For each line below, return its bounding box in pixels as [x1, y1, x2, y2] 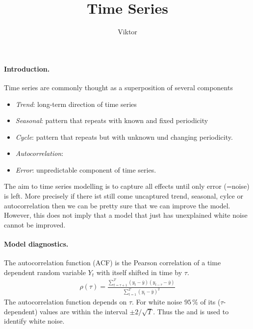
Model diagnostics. [4, 239, 69, 249]
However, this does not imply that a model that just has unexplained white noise [4, 210, 248, 220]
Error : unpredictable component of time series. [15, 164, 156, 175]
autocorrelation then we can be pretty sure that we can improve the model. [4, 200, 230, 210]
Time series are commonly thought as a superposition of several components [4, 82, 233, 92]
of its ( [200, 297, 221, 307]
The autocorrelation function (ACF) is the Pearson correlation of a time [4, 257, 221, 268]
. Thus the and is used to [153, 306, 229, 316]
